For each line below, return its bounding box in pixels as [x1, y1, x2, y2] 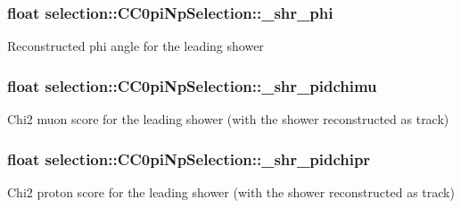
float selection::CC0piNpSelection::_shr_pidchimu [7, 74, 377, 96]
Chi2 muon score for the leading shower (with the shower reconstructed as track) [7, 110, 449, 129]
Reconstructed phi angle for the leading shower [7, 37, 264, 55]
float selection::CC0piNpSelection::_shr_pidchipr [7, 147, 371, 170]
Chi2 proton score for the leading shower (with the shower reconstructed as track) [7, 182, 455, 201]
